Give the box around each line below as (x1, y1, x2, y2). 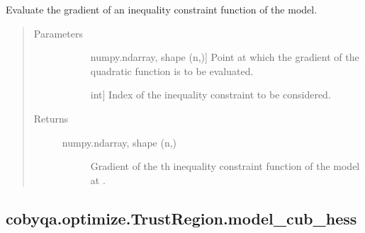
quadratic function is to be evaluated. (90, 63, 254, 78)
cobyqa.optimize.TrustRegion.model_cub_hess (6, 207, 357, 229)
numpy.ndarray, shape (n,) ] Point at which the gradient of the (90, 50, 359, 64)
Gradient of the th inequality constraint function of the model (90, 159, 360, 174)
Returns (33, 110, 69, 125)
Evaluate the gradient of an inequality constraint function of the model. (6, 2, 318, 16)
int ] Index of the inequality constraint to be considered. (90, 87, 331, 102)
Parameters (33, 25, 83, 40)
